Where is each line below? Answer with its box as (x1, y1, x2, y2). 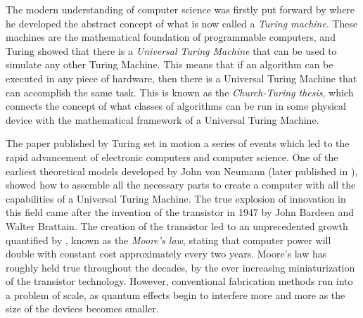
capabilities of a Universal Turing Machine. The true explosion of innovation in (6, 191, 346, 205)
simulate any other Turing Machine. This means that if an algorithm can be (6, 57, 333, 72)
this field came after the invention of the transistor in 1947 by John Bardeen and (6, 205, 355, 220)
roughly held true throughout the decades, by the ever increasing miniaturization (6, 260, 355, 274)
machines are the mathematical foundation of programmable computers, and (6, 30, 336, 44)
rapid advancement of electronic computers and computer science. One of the (6, 149, 338, 164)
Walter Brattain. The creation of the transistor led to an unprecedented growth (6, 218, 348, 233)
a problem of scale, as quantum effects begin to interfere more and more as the (6, 287, 345, 302)
